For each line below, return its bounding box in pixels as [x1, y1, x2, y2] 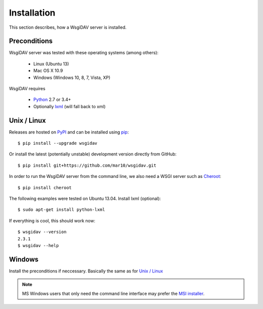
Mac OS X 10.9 [33, 68, 63, 74]
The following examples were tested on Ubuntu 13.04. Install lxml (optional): [9, 195, 161, 202]
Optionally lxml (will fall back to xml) [33, 103, 106, 109]
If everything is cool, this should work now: [9, 217, 95, 224]
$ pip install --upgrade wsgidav [18, 140, 97, 146]
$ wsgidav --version [18, 229, 67, 235]
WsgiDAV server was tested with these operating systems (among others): [9, 50, 159, 56]
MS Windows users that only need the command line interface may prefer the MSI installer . [22, 290, 205, 296]
